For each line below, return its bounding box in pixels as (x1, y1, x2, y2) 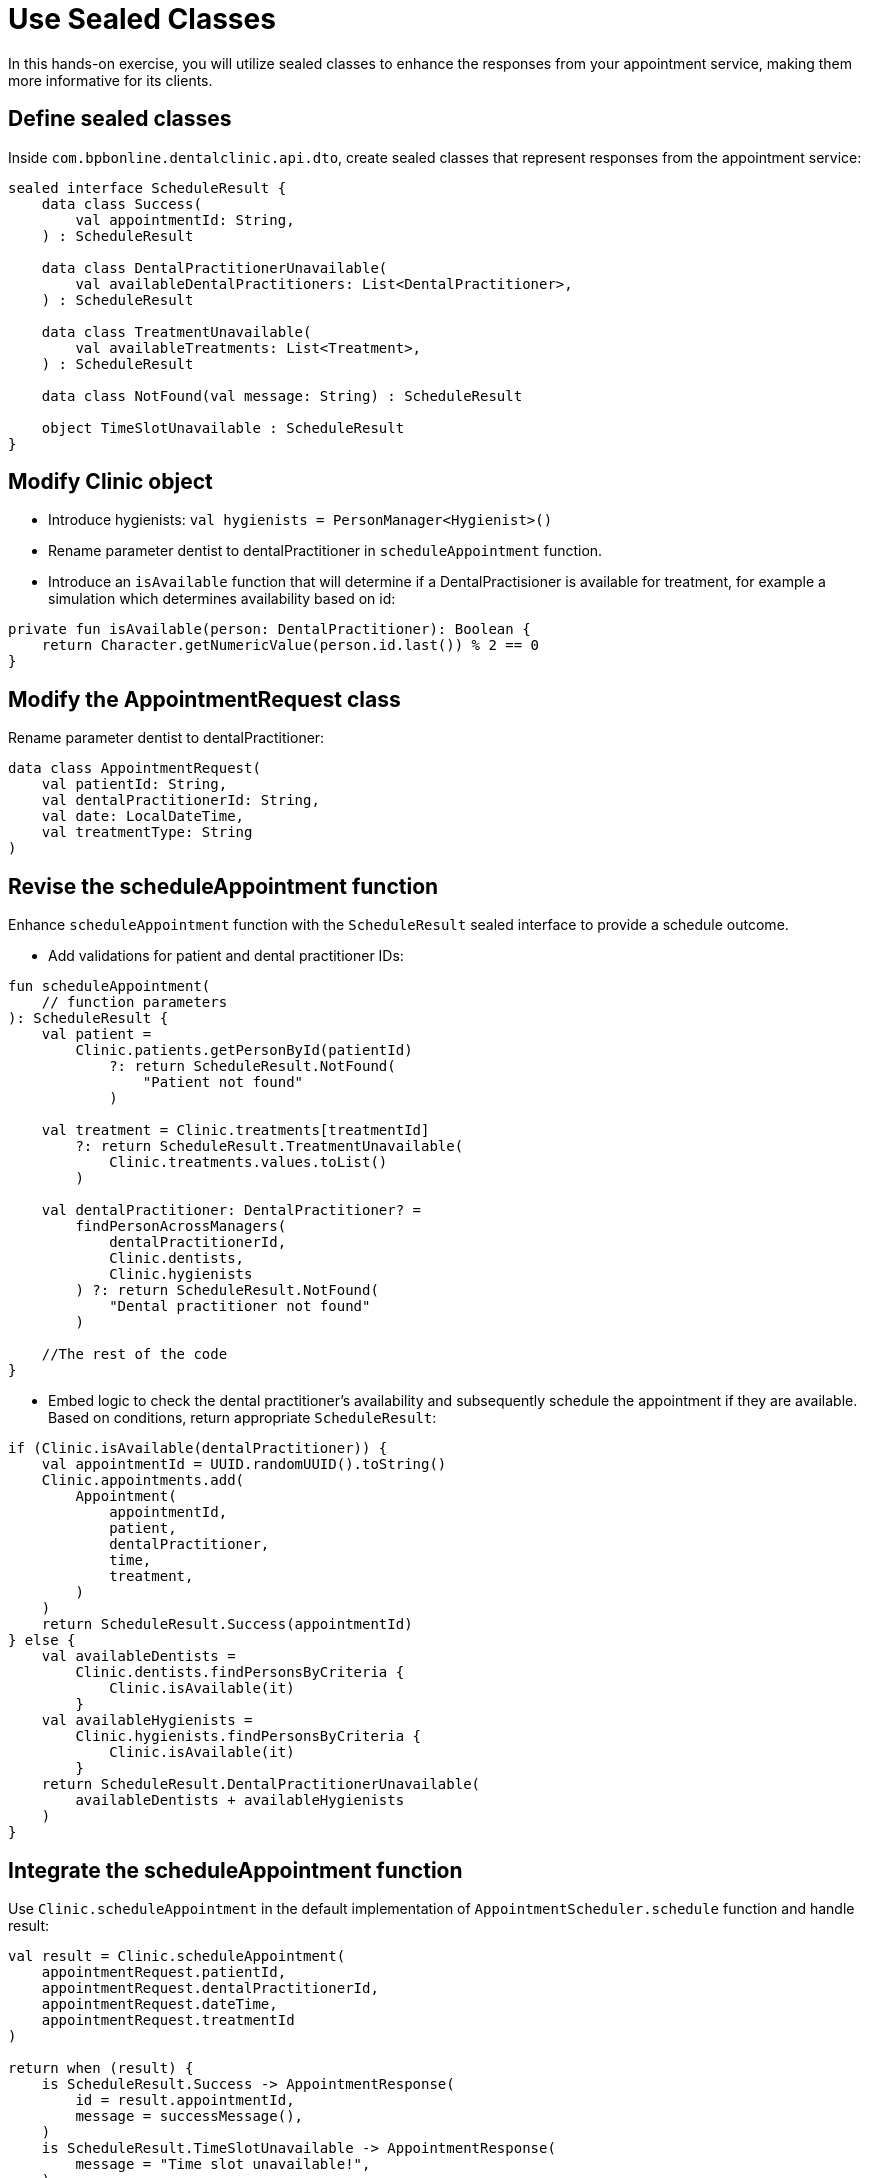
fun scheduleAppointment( (8, 978, 211, 995)
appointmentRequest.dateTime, (41, 1995, 278, 2012)
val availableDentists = (41, 1648, 236, 1665)
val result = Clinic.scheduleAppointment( (8, 1947, 346, 1964)
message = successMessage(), (75, 2107, 304, 2124)
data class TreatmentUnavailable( (41, 323, 312, 340)
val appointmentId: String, (75, 211, 295, 228)
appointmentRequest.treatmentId (41, 2011, 295, 2028)
